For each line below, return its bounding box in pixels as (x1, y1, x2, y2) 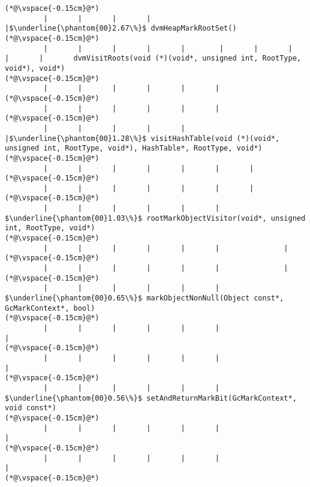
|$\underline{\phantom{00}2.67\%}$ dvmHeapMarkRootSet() (5, 24, 237, 33)
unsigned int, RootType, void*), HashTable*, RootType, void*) (5, 144, 263, 153)
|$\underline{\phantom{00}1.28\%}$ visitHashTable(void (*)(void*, (5, 134, 280, 143)
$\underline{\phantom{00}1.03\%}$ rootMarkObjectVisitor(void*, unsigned (5, 214, 306, 223)
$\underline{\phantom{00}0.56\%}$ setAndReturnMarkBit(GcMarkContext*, (5, 393, 297, 402)
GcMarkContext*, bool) (5, 303, 95, 312)
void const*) (5, 404, 56, 413)
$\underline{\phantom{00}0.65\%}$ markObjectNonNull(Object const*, (5, 294, 284, 303)
